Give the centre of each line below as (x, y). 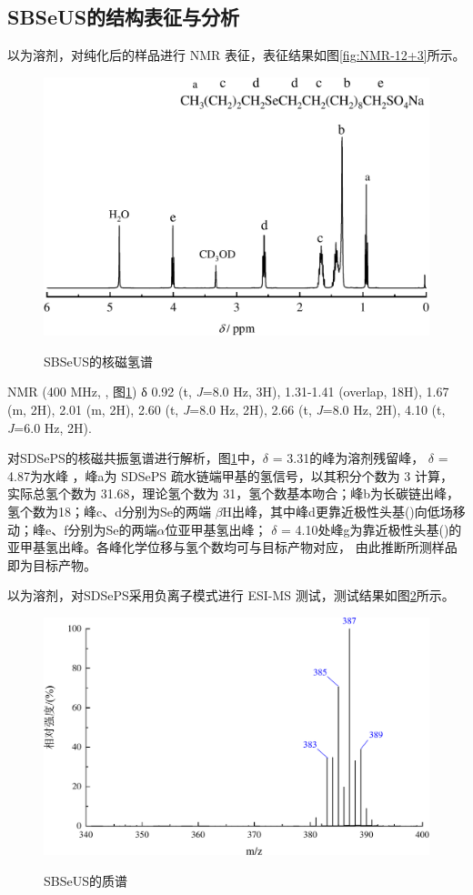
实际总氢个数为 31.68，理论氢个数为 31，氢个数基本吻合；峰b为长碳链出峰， (233, 493)
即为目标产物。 (52, 564)
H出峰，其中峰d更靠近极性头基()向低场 (337, 511)
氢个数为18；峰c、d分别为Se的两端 (109, 511)
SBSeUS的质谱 (86, 880)
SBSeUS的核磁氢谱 (98, 361)
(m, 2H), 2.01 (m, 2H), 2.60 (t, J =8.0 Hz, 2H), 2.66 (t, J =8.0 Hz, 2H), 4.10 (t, (226, 410)
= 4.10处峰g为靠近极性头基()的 (372, 529)
